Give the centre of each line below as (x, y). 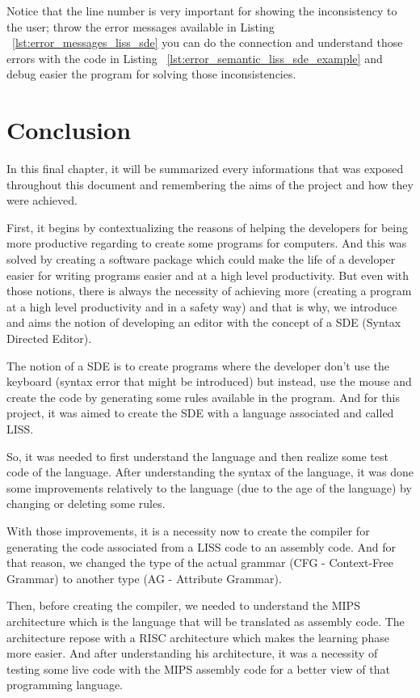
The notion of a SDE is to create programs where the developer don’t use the (198, 365)
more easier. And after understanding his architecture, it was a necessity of (192, 653)
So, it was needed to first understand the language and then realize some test (197, 456)
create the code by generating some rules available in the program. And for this (203, 397)
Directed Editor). (49, 338)
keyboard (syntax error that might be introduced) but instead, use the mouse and (209, 381)
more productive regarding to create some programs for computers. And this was (207, 243)
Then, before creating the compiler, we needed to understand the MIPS (183, 605)
